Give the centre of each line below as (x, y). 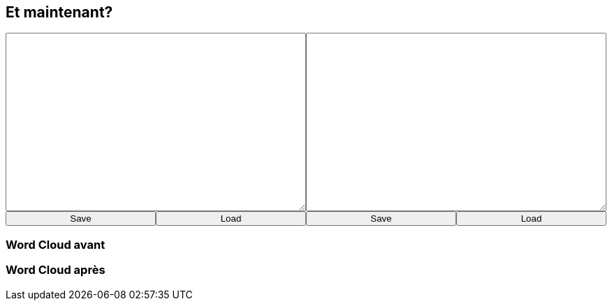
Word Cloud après (56, 270)
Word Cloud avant (56, 244)
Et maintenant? (59, 12)
